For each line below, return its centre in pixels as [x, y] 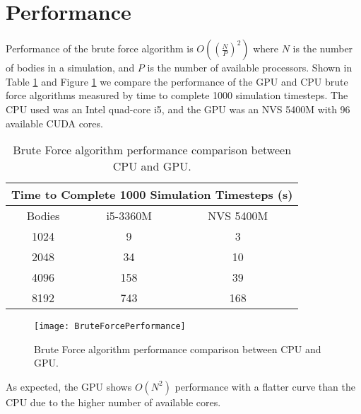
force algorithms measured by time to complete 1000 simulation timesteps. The [177, 95]
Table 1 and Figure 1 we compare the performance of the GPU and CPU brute [177, 81]
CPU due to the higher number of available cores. [113, 402]
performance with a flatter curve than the [265, 386]
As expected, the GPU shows [69, 386]
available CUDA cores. [54, 123]
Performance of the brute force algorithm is [100, 48]
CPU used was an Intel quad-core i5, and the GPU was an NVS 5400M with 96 [178, 109]
